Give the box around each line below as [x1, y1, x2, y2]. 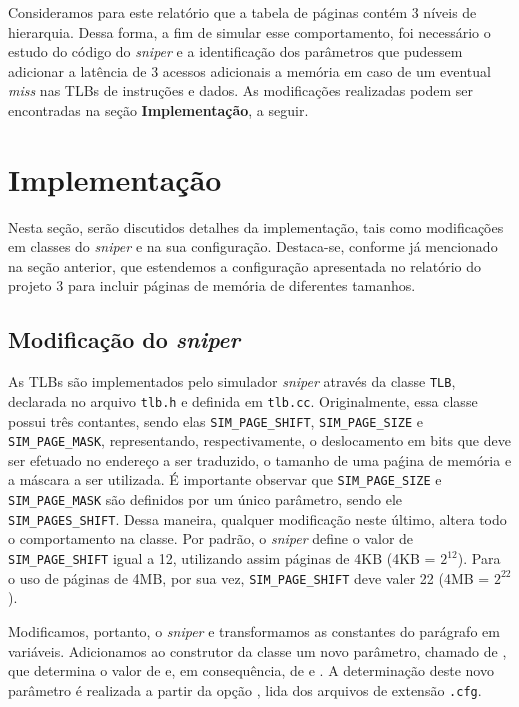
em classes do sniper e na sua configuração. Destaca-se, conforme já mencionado [8, 236, 498, 257]
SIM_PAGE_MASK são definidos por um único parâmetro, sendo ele [8, 489, 403, 510]
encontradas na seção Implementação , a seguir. [8, 99, 309, 120]
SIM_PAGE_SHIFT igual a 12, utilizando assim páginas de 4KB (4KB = [8, 548, 436, 569]
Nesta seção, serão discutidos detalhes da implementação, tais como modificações [8, 216, 504, 237]
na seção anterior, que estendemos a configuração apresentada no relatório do [8, 255, 482, 276]
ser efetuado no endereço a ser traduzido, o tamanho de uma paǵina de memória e [8, 449, 512, 470]
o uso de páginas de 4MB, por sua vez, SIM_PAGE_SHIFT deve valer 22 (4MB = [8, 567, 490, 588]
